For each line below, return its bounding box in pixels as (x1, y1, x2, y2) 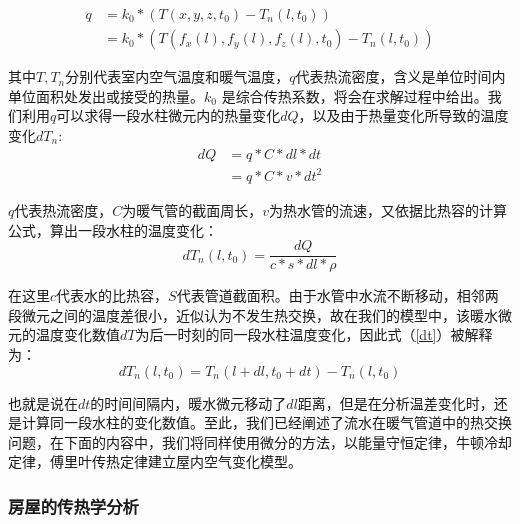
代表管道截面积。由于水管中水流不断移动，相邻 (176, 285, 485, 306)
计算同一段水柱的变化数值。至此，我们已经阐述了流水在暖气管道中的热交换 (21, 412, 512, 433)
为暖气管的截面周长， (122, 200, 263, 220)
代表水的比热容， (56, 285, 169, 306)
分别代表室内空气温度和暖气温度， (65, 66, 290, 87)
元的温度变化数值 (8, 324, 120, 345)
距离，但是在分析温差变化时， (297, 392, 494, 413)
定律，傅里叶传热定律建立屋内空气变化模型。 (8, 451, 302, 472)
